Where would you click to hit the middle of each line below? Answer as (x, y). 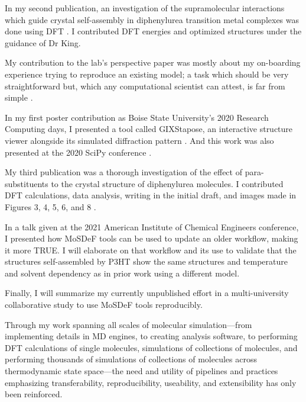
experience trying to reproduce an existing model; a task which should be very (147, 74)
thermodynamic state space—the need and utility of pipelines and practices (141, 371)
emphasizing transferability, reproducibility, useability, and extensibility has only (151, 382)
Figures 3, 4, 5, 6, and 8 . (51, 206)
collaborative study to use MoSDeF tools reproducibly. (104, 305)
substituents (27, 183)
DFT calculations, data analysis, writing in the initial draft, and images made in (151, 195)
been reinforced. (34, 394)
